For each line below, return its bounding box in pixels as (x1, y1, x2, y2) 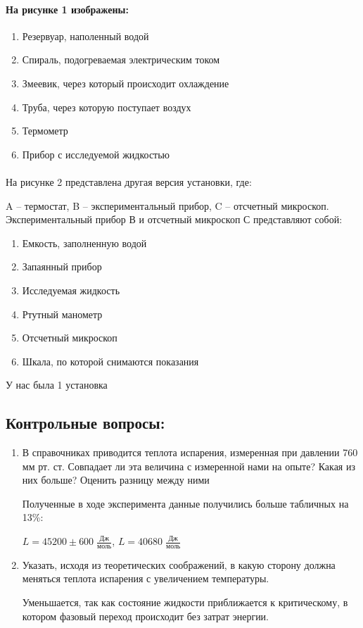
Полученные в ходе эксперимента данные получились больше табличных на (22, 496, 349, 510)
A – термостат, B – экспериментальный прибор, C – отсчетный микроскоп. (6, 198, 329, 213)
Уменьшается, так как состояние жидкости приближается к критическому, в (22, 595, 348, 610)
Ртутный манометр (22, 306, 103, 321)
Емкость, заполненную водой (22, 235, 147, 250)
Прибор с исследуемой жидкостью (22, 146, 170, 161)
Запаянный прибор (22, 259, 102, 274)
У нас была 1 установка (6, 377, 108, 392)
